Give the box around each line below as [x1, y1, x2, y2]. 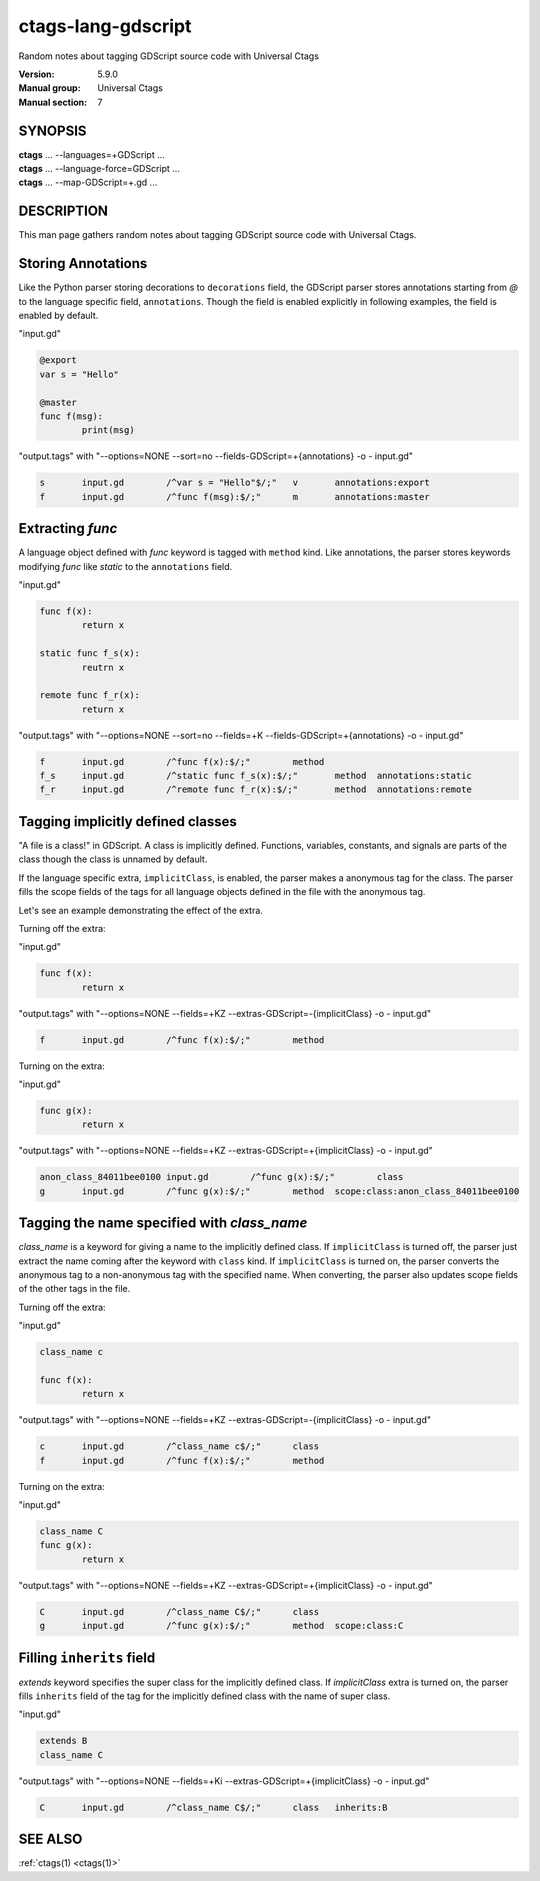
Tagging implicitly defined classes [18, 813, 237, 830]
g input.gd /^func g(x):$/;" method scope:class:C [39, 1620, 404, 1632]
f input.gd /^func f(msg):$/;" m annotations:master [39, 491, 430, 502]
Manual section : [18, 96, 88, 108]
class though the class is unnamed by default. [18, 853, 208, 865]
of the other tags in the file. [18, 1283, 131, 1295]
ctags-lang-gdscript [18, 15, 192, 37]
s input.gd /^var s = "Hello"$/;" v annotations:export [39, 477, 430, 489]
